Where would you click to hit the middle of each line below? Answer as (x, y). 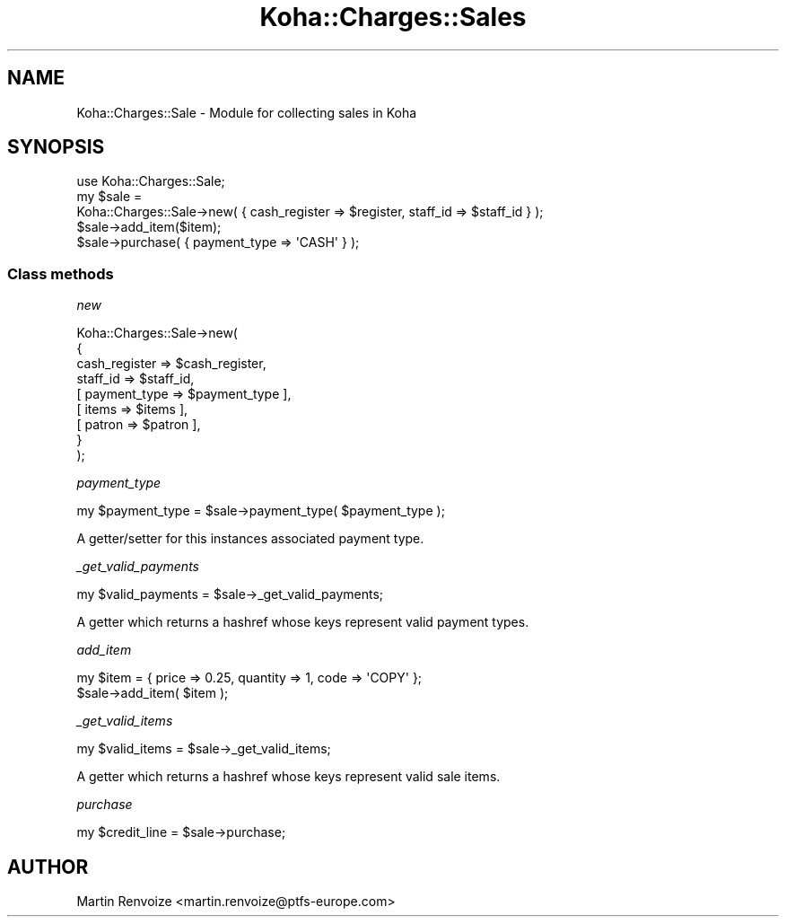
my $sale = (109, 197)
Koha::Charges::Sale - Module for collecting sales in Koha (247, 112)
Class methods (61, 273)
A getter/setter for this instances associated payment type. (250, 539)
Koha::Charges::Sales (393, 17)
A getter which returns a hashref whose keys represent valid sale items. (288, 777)
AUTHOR (48, 867)
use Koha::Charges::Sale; (151, 181)
